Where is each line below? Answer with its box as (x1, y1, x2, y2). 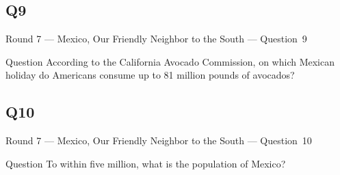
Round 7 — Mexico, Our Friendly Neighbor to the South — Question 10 (5, 133, 312, 148)
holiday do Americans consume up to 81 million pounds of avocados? (5, 68, 295, 82)
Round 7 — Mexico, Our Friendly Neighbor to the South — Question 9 (5, 31, 307, 46)
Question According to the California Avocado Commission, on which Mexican (5, 54, 335, 68)
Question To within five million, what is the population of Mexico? (5, 156, 286, 170)
